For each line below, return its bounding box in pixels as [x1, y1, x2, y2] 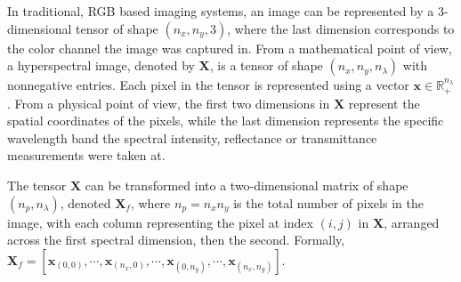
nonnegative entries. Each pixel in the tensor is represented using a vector [7, 76, 409, 94]
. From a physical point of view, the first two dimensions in [7, 93, 330, 112]
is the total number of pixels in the [233, 193, 424, 212]
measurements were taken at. [7, 146, 166, 165]
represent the [348, 93, 420, 112]
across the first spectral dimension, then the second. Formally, [7, 230, 345, 249]
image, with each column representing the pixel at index [7, 213, 313, 231]
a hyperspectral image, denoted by [7, 56, 195, 75]
